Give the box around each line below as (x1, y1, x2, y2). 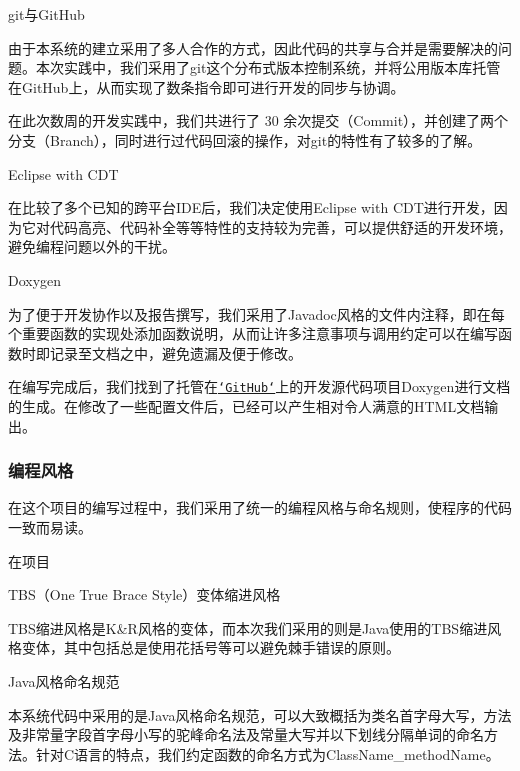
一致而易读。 (8, 516, 92, 537)
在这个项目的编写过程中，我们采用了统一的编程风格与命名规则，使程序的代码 (8, 497, 512, 518)
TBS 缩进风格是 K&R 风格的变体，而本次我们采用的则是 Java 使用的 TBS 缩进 (8, 617, 488, 638)
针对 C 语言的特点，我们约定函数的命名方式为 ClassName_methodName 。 (35, 743, 500, 764)
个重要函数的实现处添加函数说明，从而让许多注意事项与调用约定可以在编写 (8, 323, 498, 344)
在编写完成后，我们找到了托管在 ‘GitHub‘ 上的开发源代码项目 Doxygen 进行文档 (8, 376, 511, 397)
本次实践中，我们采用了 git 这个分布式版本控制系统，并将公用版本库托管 (35, 57, 501, 78)
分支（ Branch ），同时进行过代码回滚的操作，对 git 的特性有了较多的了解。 (8, 129, 482, 150)
